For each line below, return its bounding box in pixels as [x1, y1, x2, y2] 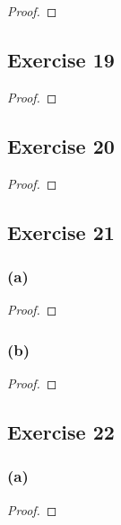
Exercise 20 [7, 131, 115, 159]
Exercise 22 [7, 417, 115, 445]
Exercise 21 [7, 218, 115, 245]
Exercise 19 [7, 45, 115, 73]
